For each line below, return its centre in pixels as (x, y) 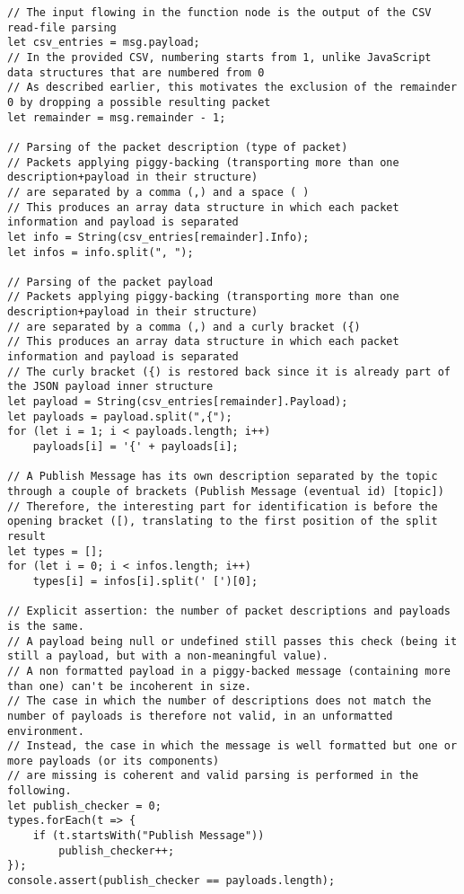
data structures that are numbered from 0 (136, 72)
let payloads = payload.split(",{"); (120, 416)
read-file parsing (62, 27)
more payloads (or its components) (114, 761)
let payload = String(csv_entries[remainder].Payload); (178, 402)
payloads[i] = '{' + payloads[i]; (136, 447)
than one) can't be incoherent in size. (130, 686)
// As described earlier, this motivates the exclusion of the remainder (232, 88)
